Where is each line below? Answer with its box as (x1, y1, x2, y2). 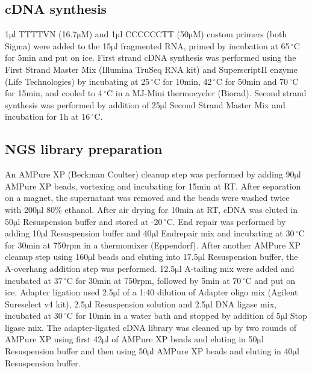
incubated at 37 (5, 274, 63, 286)
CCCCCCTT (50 (125, 28, 189, 40)
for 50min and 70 (225, 75, 289, 87)
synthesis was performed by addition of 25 (5, 98, 160, 111)
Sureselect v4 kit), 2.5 (5, 297, 86, 310)
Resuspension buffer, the (207, 250, 298, 263)
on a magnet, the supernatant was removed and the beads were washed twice (5, 191, 290, 204)
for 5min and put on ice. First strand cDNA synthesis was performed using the (5, 51, 296, 64)
